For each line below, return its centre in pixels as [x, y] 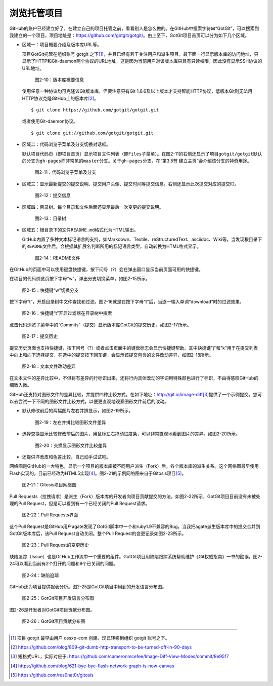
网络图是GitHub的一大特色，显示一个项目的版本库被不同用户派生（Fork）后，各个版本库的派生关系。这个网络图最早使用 [134, 466]
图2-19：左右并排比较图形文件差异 [70, 422]
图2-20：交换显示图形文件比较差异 [71, 445]
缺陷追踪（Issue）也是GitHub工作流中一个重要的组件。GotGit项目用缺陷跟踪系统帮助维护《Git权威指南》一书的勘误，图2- [136, 556]
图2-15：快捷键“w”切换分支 [50, 290]
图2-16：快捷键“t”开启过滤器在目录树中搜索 [67, 313]
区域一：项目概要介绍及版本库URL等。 [62, 45]
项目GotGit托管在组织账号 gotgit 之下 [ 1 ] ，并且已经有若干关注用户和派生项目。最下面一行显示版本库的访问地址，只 [140, 54]
